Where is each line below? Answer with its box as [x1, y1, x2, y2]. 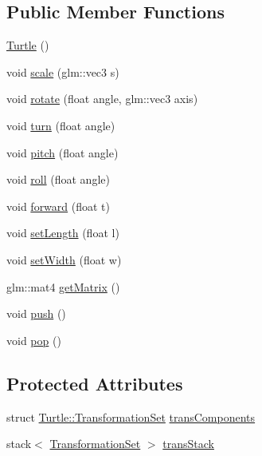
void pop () [6, 331, 61, 348]
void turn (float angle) [6, 117, 115, 133]
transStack [162, 435, 214, 452]
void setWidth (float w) [6, 251, 122, 268]
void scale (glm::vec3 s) [6, 63, 119, 80]
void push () [6, 305, 66, 322]
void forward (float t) [6, 197, 111, 214]
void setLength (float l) [6, 224, 119, 241]
